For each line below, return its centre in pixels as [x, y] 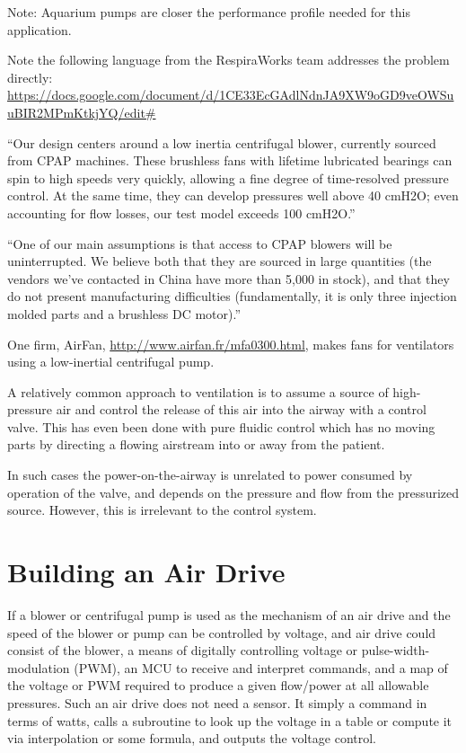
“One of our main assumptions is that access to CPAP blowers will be [200, 243]
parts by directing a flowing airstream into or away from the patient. [196, 444]
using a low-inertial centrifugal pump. [111, 362]
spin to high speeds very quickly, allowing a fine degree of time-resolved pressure [228, 177]
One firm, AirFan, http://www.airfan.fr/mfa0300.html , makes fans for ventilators [231, 344]
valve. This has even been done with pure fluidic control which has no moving [221, 426]
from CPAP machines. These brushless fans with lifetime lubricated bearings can [230, 160]
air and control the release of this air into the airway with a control [241, 409]
